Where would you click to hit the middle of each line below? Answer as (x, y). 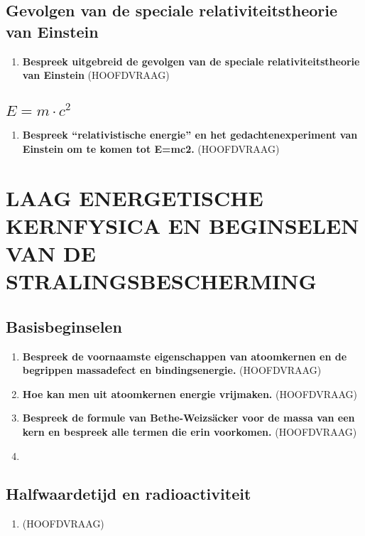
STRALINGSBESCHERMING (161, 281)
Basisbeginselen (64, 326)
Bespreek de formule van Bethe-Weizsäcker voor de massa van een (189, 418)
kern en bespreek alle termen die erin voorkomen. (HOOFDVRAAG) (190, 431)
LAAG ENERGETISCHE (135, 197)
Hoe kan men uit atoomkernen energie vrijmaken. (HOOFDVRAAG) (190, 393)
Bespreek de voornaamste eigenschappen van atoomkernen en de (185, 356)
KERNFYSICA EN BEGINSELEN (182, 225)
